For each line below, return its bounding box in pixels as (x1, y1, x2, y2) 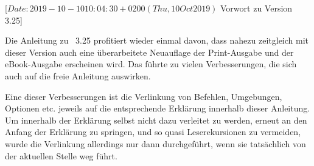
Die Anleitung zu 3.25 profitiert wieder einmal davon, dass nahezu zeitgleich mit (5, 34, 309, 47)
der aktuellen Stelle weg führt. (5, 149, 117, 162)
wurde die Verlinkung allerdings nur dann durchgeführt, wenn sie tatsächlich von (5, 137, 306, 150)
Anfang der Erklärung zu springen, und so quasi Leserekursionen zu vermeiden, (5, 125, 301, 138)
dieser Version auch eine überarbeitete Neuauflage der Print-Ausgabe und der (5, 45, 294, 58)
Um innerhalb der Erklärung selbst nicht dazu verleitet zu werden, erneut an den (5, 113, 307, 126)
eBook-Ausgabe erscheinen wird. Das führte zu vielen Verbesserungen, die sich (5, 58, 297, 70)
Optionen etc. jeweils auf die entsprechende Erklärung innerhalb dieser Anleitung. (5, 102, 310, 115)
